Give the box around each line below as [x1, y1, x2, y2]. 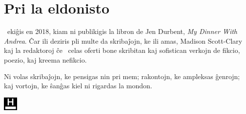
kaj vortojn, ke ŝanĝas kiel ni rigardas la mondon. [4, 81, 152, 91]
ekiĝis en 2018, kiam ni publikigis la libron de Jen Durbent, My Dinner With [7, 26, 237, 36]
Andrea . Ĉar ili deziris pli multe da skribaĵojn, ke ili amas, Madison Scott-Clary [4, 35, 243, 46]
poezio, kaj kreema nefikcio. [4, 54, 87, 65]
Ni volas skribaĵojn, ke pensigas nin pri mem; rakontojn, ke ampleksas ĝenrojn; [4, 71, 240, 81]
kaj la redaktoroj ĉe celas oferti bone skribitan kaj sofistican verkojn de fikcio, [4, 45, 240, 55]
